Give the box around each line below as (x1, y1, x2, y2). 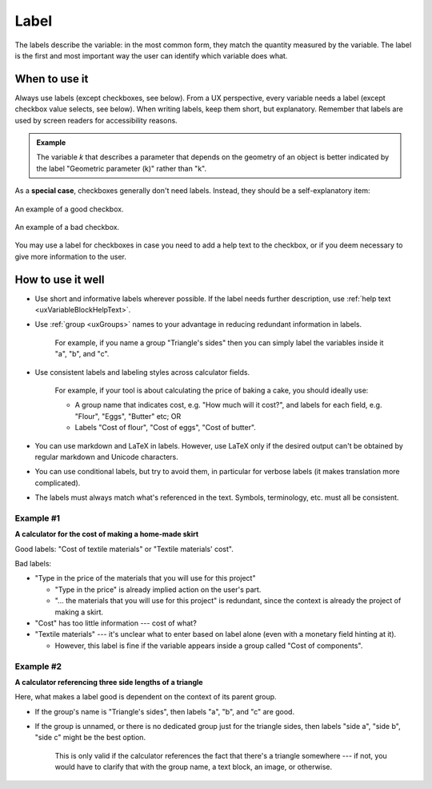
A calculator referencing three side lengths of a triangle (14, 677, 203, 686)
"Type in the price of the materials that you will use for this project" (34, 574, 256, 583)
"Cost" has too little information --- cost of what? (34, 618, 198, 628)
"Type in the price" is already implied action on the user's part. (54, 585, 262, 594)
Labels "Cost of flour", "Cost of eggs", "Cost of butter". (74, 423, 256, 433)
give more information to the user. (14, 252, 127, 261)
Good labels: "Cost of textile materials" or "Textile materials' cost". (14, 544, 234, 554)
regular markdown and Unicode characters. (34, 452, 179, 461)
